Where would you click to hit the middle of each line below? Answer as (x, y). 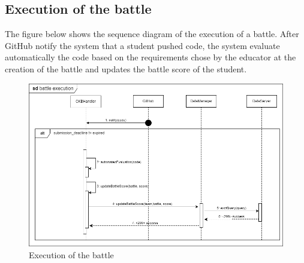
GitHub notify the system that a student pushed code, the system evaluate (142, 45)
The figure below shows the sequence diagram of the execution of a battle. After (152, 34)
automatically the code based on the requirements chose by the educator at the (151, 57)
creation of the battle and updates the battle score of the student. (126, 68)
